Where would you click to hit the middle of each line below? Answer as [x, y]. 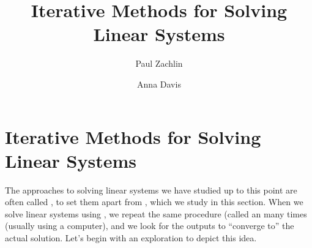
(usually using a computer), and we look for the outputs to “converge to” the [150, 226]
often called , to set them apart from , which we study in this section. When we [154, 202]
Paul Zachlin [159, 63]
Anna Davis [159, 84]
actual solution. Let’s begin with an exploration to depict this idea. [131, 238]
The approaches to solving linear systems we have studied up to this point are [151, 190]
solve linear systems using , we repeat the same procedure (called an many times [156, 213]
